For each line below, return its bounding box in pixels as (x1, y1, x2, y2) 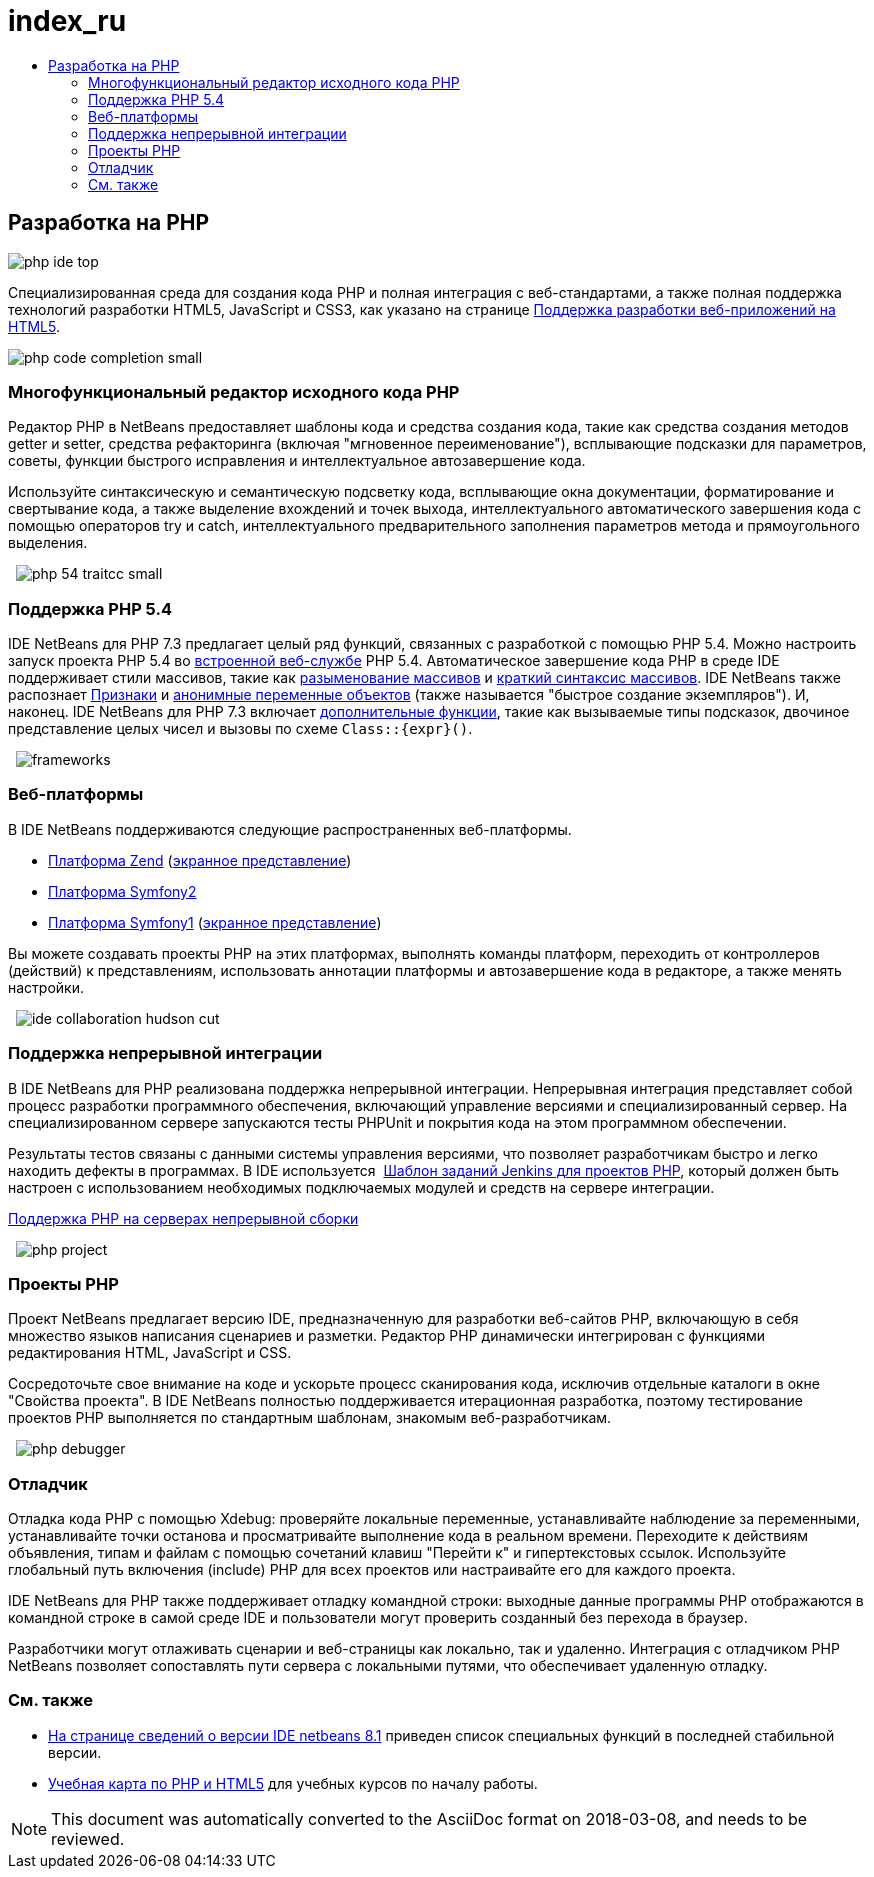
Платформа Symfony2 (48, 882, 197, 900)
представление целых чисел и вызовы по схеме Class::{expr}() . (8, 720, 473, 738)
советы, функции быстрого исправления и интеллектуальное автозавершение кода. (8, 452, 586, 470)
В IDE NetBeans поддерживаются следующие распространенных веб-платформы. (8, 820, 572, 838)
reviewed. (51, 1828, 125, 1849)
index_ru (8, 4, 127, 38)
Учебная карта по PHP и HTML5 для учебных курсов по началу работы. (48, 1774, 538, 1792)
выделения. (8, 534, 88, 552)
